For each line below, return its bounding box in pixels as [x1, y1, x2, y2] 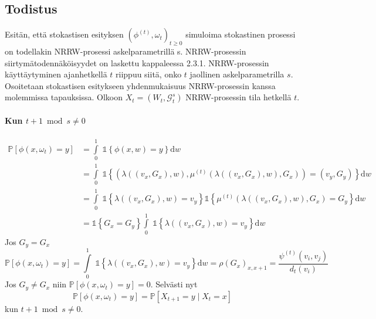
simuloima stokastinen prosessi [185, 28, 296, 40]
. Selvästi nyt [150, 278, 198, 290]
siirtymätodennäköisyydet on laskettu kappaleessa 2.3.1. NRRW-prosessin [5, 56, 269, 69]
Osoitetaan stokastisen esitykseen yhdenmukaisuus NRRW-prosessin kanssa [5, 79, 276, 91]
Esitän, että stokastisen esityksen [5, 28, 124, 40]
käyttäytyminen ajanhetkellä [5, 68, 107, 80]
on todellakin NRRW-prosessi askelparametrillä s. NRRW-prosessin [5, 45, 246, 57]
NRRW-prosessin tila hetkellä [185, 91, 292, 103]
